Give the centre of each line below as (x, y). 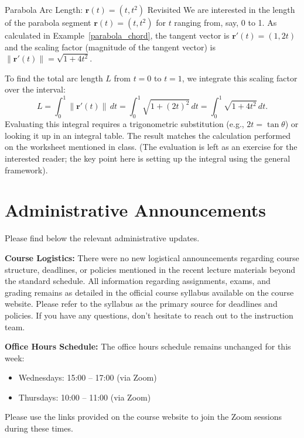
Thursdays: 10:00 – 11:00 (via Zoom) (85, 397)
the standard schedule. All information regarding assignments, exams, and (138, 281)
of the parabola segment (48, 22)
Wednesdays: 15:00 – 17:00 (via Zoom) (88, 377)
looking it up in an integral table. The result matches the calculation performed (148, 135)
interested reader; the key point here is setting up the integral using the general (148, 158)
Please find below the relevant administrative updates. (102, 238)
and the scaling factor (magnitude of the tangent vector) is (110, 47)
